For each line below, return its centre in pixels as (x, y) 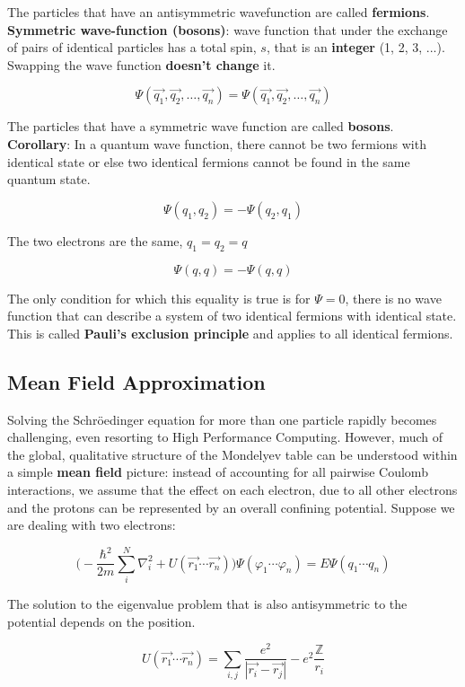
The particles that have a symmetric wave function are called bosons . (201, 126)
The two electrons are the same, (95, 240)
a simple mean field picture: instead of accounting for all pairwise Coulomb (218, 472)
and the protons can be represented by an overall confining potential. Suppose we (231, 507)
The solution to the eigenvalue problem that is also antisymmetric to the (207, 603)
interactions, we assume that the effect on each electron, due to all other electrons (232, 489)
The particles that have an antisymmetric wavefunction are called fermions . (219, 12)
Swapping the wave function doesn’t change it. (141, 64)
